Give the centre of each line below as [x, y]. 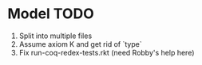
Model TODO [51, 14]
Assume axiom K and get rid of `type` [80, 44]
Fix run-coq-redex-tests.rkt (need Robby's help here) [107, 52]
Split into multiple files [55, 36]
